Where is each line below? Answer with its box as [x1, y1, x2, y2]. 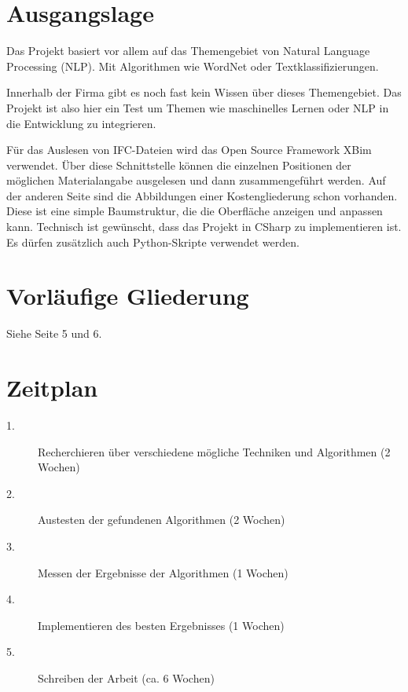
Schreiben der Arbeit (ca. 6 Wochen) [38, 670, 215, 687]
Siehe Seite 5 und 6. [6, 325, 102, 342]
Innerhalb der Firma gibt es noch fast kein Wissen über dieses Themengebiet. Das [6, 84, 402, 101]
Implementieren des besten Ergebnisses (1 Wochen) [38, 617, 285, 633]
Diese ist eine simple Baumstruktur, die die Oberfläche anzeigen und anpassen [6, 203, 383, 219]
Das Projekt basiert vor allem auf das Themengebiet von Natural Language [6, 42, 370, 59]
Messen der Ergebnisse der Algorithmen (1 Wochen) [38, 564, 289, 580]
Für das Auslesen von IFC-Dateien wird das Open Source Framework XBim [6, 141, 372, 158]
